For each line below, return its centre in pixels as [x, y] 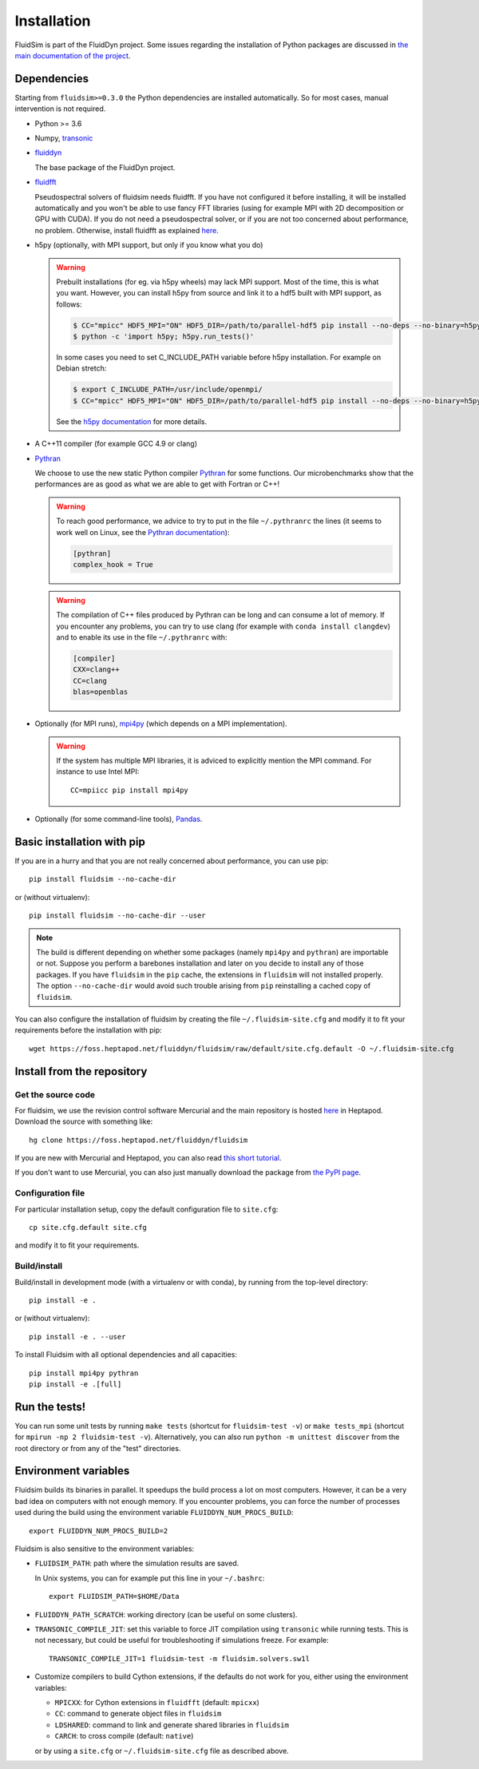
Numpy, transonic [64, 138]
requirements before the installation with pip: [89, 1030]
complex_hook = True [113, 564]
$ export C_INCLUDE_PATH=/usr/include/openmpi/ [168, 390]
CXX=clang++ [96, 670]
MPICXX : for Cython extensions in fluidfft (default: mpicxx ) [157, 1702]
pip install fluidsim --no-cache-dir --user [118, 916]
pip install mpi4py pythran [84, 1373]
